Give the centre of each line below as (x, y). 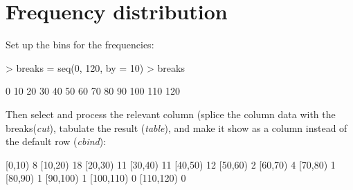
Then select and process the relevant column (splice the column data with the (171, 114)
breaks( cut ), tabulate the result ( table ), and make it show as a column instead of (176, 127)
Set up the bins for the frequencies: (80, 45)
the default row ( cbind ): (56, 141)
